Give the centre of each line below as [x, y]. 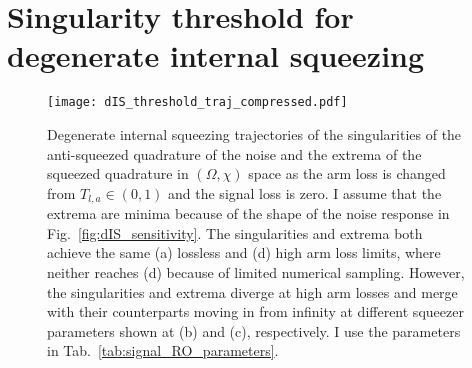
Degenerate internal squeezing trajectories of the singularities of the [254, 133]
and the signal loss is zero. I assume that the [305, 192]
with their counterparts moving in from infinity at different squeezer [255, 311]
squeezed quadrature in [118, 173]
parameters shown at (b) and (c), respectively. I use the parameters [254, 330]
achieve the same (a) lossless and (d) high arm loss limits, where [244, 252]
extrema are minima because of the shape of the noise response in [248, 213]
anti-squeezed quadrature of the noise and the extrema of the [234, 153]
